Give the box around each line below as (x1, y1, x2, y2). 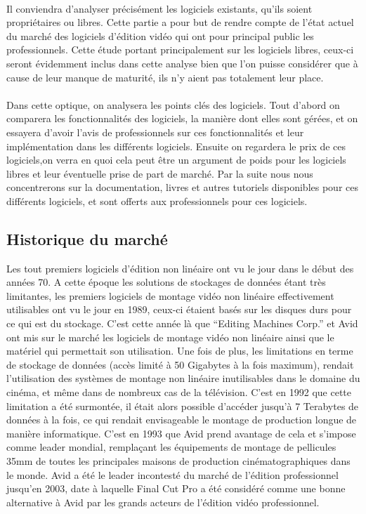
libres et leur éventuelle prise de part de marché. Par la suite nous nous (6, 166, 313, 180)
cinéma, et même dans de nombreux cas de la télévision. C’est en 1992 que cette (6, 385, 352, 400)
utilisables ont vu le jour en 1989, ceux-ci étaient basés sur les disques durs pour (6, 302, 352, 317)
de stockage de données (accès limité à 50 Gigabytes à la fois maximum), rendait (6, 357, 354, 371)
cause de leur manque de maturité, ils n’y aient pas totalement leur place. (6, 70, 324, 84)
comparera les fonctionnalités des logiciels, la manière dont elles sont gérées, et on (6, 111, 358, 126)
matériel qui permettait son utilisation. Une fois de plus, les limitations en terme (6, 343, 353, 358)
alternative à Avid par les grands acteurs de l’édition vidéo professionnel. (6, 494, 320, 509)
